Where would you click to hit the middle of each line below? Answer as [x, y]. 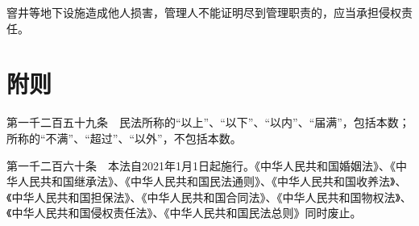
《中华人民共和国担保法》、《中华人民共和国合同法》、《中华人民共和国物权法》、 [209, 197]
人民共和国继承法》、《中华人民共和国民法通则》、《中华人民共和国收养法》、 [212, 181]
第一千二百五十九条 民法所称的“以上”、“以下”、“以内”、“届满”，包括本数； [208, 122]
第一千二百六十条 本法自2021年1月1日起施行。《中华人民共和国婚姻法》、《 [201, 165]
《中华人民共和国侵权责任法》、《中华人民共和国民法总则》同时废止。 [184, 213]
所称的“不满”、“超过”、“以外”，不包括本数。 [124, 138]
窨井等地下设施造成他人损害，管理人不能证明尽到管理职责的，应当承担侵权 [204, 12]
